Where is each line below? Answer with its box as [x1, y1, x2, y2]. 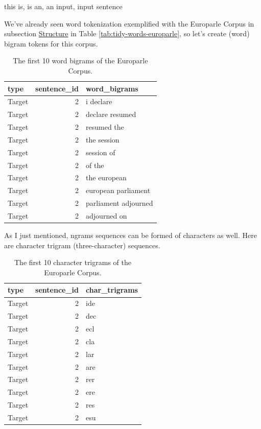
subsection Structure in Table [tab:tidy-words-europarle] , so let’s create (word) [4, 28, 250, 39]
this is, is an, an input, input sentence [4, 1, 123, 11]
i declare [86, 96, 112, 107]
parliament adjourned [86, 198, 153, 208]
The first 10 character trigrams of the [14, 257, 131, 268]
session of [86, 147, 115, 157]
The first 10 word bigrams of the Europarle [13, 55, 148, 66]
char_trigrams [86, 284, 138, 295]
